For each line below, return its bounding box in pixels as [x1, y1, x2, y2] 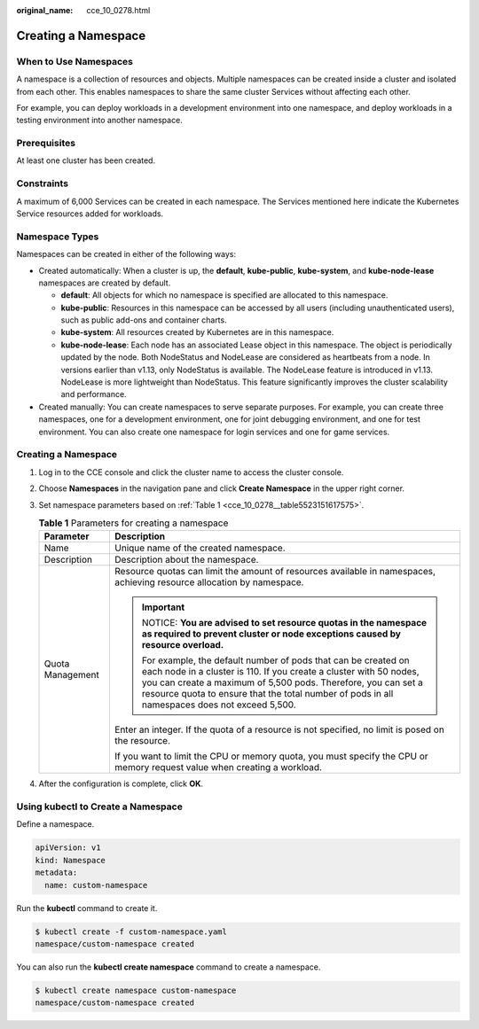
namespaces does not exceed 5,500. [142, 698, 296, 711]
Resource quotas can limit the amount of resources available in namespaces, [114, 565, 436, 578]
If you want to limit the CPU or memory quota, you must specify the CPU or [114, 750, 429, 762]
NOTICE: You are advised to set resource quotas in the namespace [142, 617, 428, 629]
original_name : [16, 5, 74, 15]
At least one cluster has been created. [16, 155, 155, 166]
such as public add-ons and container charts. [60, 315, 227, 325]
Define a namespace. [16, 819, 95, 830]
